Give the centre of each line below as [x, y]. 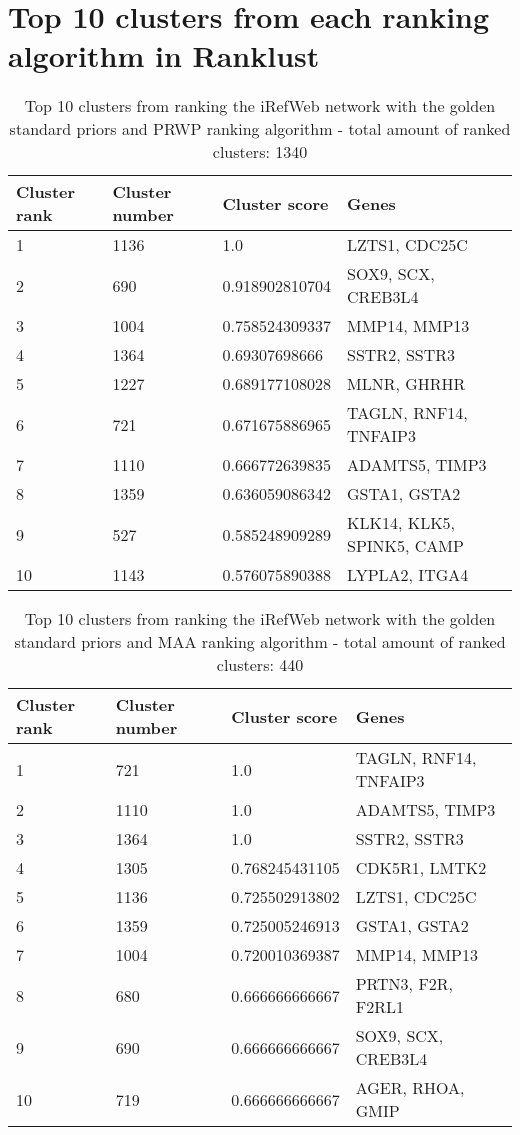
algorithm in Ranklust [164, 55]
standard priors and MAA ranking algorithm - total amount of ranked [260, 642]
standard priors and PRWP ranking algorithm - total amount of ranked [260, 129]
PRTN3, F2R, [404, 984]
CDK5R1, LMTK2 [421, 868]
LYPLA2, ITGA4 [408, 575]
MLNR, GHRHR [406, 384]
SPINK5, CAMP [405, 546]
